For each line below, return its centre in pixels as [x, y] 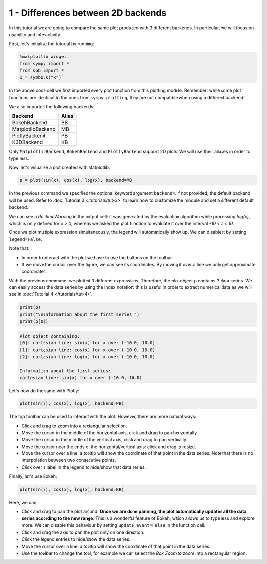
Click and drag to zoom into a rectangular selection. [74, 426]
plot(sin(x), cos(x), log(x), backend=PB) [72, 404]
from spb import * [42, 71]
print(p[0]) [34, 321]
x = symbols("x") [41, 78]
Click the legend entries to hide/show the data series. [76, 539]
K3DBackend [27, 142]
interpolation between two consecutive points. [69, 460]
